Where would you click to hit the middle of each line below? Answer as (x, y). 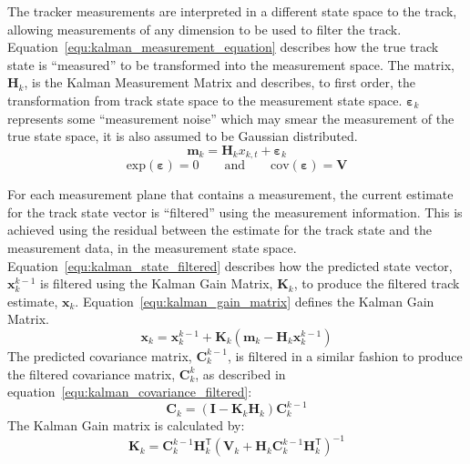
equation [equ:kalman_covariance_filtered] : (130, 392)
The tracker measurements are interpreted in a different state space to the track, (232, 11)
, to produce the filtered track (377, 283)
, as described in (240, 373)
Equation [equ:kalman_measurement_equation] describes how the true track (223, 47)
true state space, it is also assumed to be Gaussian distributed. (183, 136)
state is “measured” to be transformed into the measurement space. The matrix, (231, 64)
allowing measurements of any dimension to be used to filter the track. (204, 29)
